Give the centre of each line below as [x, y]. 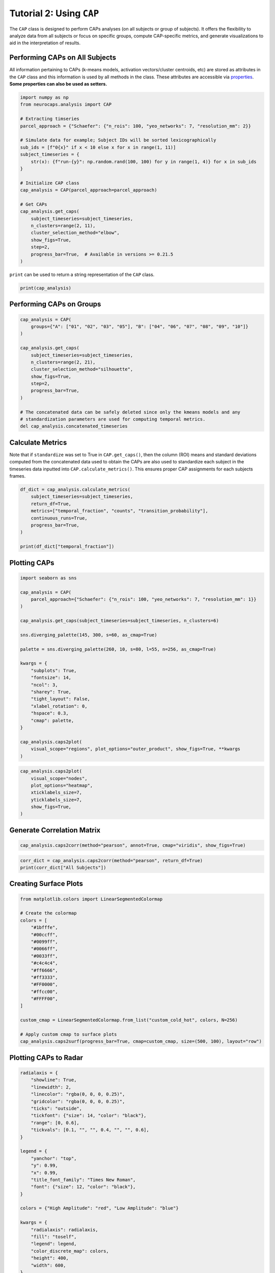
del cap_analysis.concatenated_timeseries [74, 426]
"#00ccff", [44, 935]
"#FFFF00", [44, 999]
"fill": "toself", [54, 1237]
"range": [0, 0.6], [55, 1123]
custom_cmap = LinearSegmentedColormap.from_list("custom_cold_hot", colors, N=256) [129, 1020]
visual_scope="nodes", [59, 778]
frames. [18, 476]
